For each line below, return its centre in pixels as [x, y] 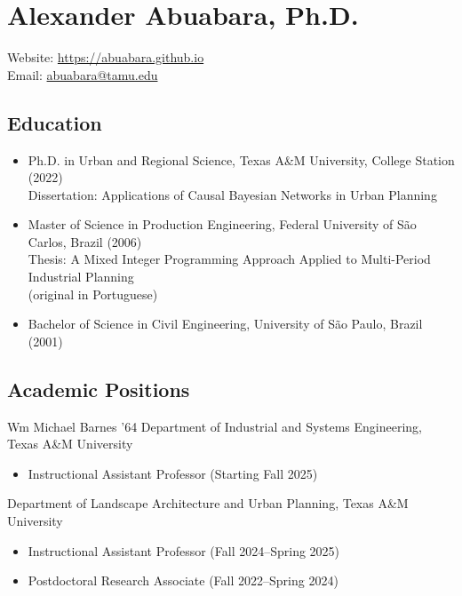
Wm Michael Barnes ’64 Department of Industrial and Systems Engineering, [215, 426]
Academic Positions [99, 389]
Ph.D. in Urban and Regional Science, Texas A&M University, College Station [241, 159]
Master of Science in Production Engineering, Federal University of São [222, 224]
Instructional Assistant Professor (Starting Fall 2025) [173, 473]
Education [55, 122]
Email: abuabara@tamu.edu [83, 74]
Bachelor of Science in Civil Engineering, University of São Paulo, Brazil [225, 324]
